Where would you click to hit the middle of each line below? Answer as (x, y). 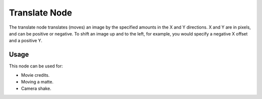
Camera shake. (36, 89)
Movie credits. (35, 75)
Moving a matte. (37, 82)
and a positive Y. (25, 41)
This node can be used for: (36, 66)
